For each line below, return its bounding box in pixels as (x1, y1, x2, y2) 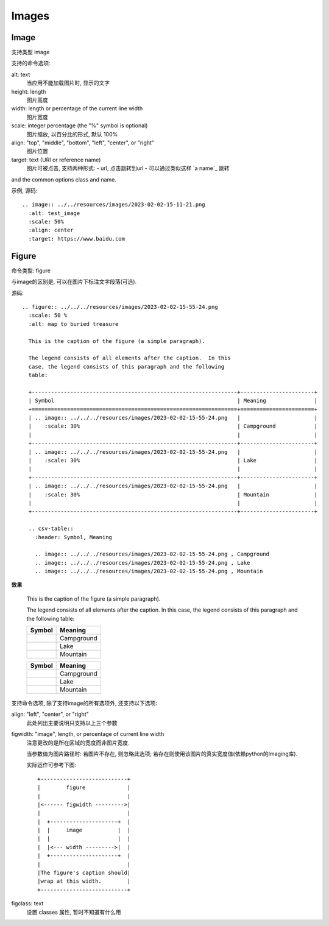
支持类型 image (11, 49, 50, 56)
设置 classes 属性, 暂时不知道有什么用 (26, 908, 121, 916)
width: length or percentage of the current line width (11, 105, 143, 112)
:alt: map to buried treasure (28, 320, 119, 327)
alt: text (11, 71, 30, 78)
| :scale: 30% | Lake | (28, 457, 318, 464)
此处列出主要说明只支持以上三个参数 (26, 719, 118, 726)
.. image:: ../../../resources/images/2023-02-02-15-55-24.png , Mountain (34, 568, 263, 575)
